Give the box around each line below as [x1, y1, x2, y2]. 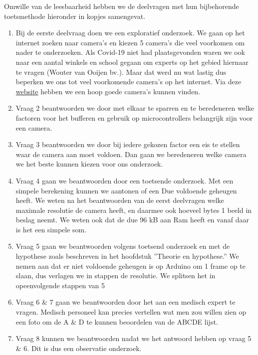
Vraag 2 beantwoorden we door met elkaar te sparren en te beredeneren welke [15, 103, 254, 113]
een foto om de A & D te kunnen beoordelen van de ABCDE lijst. [15, 316, 218, 327]
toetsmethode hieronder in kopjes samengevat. [4, 10, 146, 21]
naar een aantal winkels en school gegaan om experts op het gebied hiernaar [15, 56, 249, 67]
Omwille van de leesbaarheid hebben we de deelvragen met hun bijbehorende [4, 1, 239, 11]
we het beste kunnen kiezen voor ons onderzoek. [15, 159, 163, 169]
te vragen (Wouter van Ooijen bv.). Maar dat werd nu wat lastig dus [15, 66, 227, 77]
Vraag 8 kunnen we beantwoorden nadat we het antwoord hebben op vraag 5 [15, 333, 252, 344]
